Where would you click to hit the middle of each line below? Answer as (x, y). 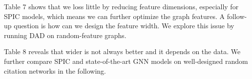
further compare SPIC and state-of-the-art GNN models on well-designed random (126, 61)
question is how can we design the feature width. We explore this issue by (124, 26)
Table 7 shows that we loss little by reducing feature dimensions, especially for (121, 6)
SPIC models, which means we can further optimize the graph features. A (115, 16)
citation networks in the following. (55, 70)
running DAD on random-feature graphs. (65, 35)
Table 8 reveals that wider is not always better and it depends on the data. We (122, 51)
